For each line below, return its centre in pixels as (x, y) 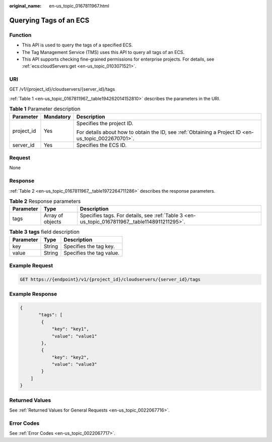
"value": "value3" (75, 364)
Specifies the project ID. (105, 123)
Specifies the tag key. (89, 246)
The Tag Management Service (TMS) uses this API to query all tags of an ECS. (103, 52)
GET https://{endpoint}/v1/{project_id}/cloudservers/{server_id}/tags (110, 279)
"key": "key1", (70, 329)
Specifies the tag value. (92, 253)
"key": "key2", (70, 357)
